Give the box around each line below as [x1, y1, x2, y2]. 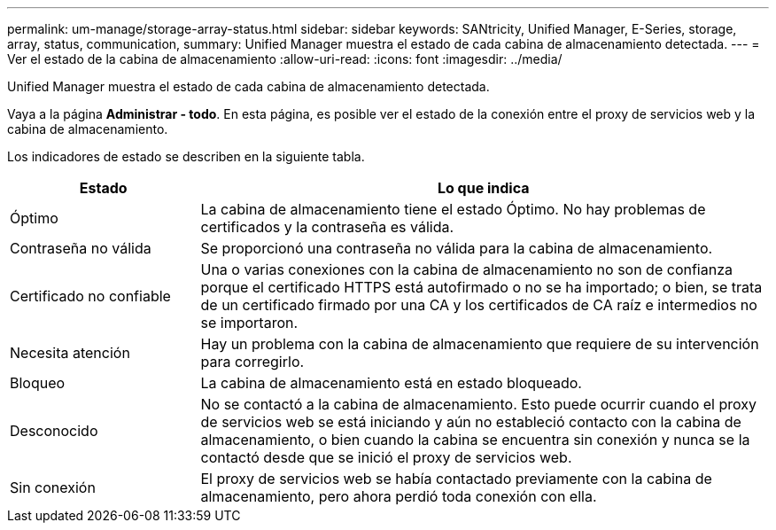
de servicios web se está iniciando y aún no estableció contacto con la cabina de [200, 413, 741, 431]
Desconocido [10, 422, 98, 440]
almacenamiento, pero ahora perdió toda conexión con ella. [200, 487, 597, 505]
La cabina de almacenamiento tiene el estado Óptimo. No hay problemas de [200, 200, 706, 218]
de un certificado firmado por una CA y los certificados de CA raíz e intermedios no [200, 296, 757, 314]
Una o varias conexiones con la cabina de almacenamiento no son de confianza [200, 261, 733, 278]
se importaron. [200, 314, 299, 331]
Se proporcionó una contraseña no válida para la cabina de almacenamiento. [200, 239, 713, 257]
